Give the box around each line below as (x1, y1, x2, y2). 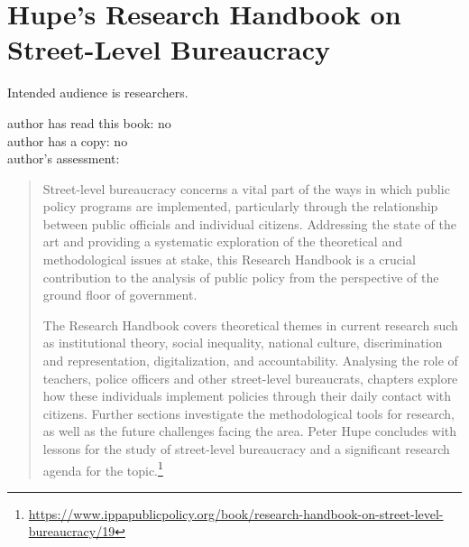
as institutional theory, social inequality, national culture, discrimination (42, 333, 443, 352)
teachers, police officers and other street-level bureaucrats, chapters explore (42, 368, 458, 387)
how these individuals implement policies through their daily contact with (42, 386, 452, 405)
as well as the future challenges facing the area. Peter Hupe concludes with (42, 422, 457, 440)
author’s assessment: (7, 149, 120, 168)
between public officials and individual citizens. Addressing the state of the (42, 214, 456, 233)
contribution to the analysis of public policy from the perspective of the (42, 267, 439, 286)
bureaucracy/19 (28, 522, 115, 541)
